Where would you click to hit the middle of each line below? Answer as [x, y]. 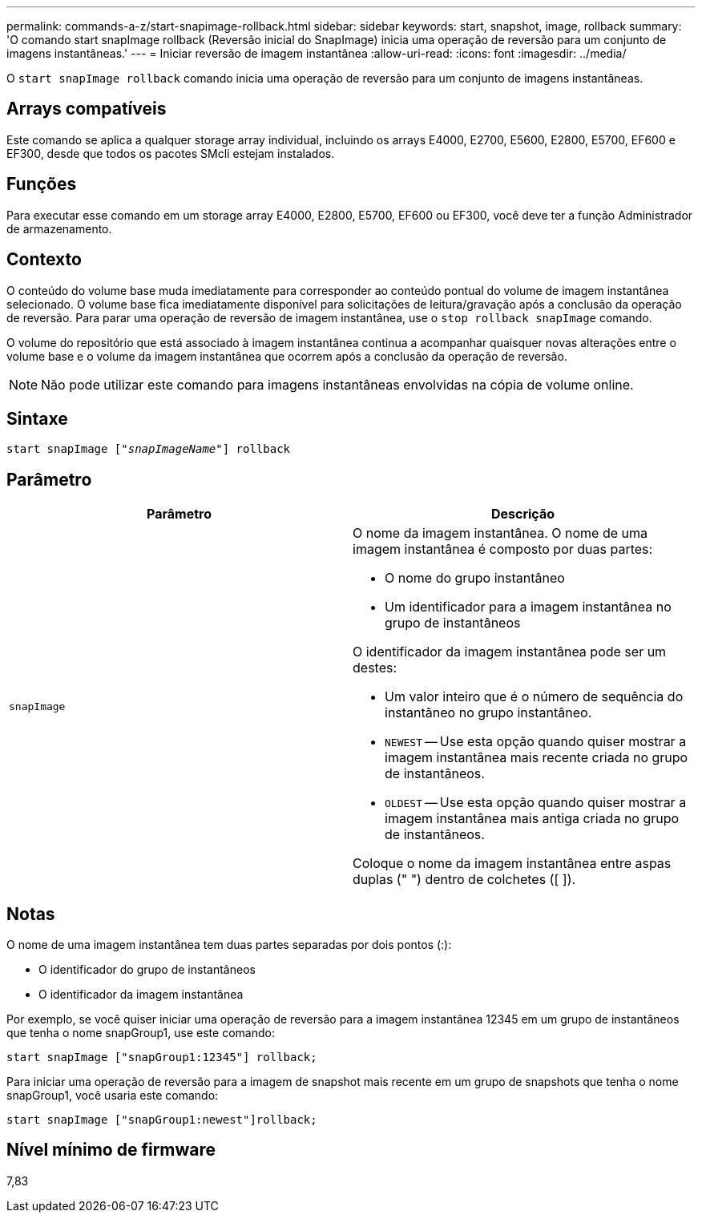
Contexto [44, 260]
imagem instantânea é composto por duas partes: [503, 549]
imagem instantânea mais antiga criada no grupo [532, 819]
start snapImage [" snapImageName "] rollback [149, 449]
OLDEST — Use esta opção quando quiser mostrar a [536, 803]
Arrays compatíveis [87, 109]
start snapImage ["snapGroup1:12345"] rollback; [162, 1058]
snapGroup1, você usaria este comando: [113, 1096]
